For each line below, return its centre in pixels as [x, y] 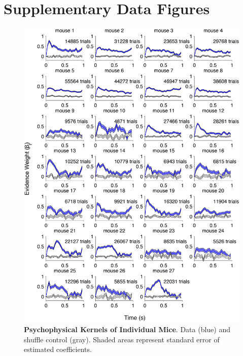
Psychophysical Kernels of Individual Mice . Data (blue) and [127, 329]
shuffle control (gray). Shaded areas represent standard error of [122, 339]
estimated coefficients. [58, 349]
